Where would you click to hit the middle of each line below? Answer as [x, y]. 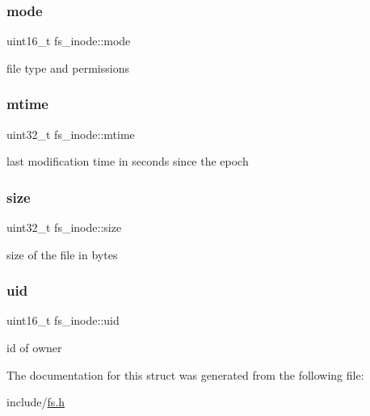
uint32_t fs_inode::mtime [71, 134]
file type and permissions [68, 67]
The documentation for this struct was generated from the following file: [185, 374]
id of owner [34, 348]
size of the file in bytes [62, 254]
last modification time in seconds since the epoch [128, 161]
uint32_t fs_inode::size [64, 227]
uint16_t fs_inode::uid [63, 320]
